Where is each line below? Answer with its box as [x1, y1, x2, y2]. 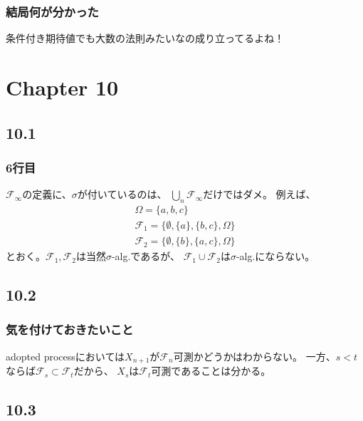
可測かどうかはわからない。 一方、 [173, 348, 336, 363]
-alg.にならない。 [236, 249, 315, 264]
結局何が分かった [6, 2, 99, 20]
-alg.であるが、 [111, 249, 180, 264]
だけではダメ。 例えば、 [203, 187, 316, 202]
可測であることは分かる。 [151, 363, 271, 378]
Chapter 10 [6, 73, 119, 101]
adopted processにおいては [6, 348, 125, 363]
